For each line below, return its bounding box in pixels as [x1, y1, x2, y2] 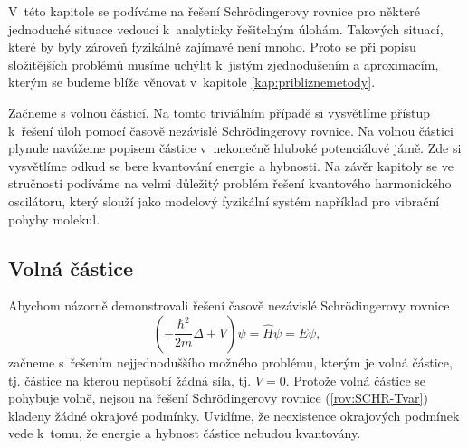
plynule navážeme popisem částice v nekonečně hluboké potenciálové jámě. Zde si [8, 138, 462, 157]
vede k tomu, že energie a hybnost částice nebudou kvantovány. [8, 424, 361, 443]
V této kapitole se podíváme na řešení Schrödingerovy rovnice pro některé [8, 2, 420, 20]
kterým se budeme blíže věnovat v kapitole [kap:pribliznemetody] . [8, 72, 376, 91]
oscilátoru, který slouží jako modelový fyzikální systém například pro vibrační [8, 191, 440, 210]
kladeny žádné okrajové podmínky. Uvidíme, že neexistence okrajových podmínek [8, 405, 460, 424]
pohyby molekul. [8, 209, 100, 228]
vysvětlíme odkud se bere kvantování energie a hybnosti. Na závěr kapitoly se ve [8, 156, 454, 175]
